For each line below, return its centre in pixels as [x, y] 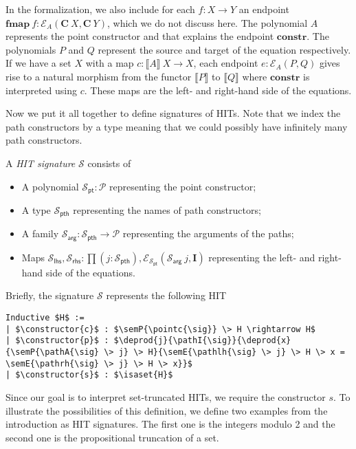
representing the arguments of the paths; [208, 233]
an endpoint [264, 9]
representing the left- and [262, 257]
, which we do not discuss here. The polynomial [207, 22]
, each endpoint [226, 63]
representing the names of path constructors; [167, 209]
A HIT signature [41, 163]
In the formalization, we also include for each [100, 9]
